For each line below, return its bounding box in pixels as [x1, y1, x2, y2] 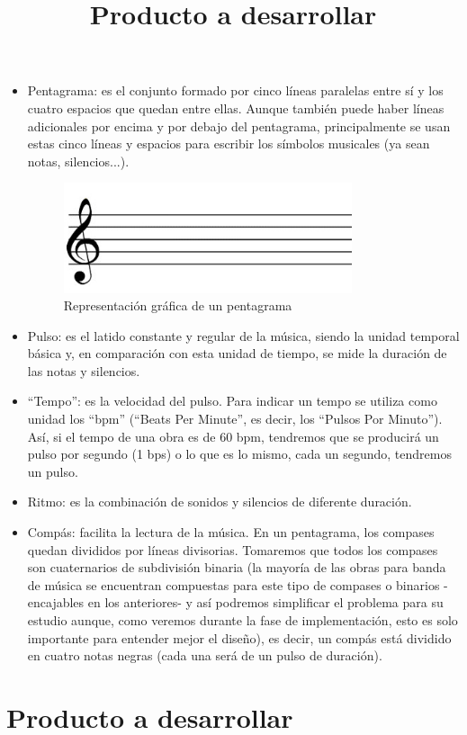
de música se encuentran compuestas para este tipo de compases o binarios [27, 575, 440, 594]
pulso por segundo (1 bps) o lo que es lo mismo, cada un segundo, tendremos [27, 444, 452, 463]
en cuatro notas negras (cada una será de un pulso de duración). [27, 646, 382, 665]
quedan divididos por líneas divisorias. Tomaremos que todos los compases [27, 540, 438, 559]
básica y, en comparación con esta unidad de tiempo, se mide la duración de [27, 344, 447, 363]
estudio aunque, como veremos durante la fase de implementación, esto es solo [27, 611, 458, 630]
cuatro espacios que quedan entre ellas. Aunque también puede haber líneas [27, 98, 445, 117]
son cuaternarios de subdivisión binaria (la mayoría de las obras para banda [27, 558, 446, 577]
